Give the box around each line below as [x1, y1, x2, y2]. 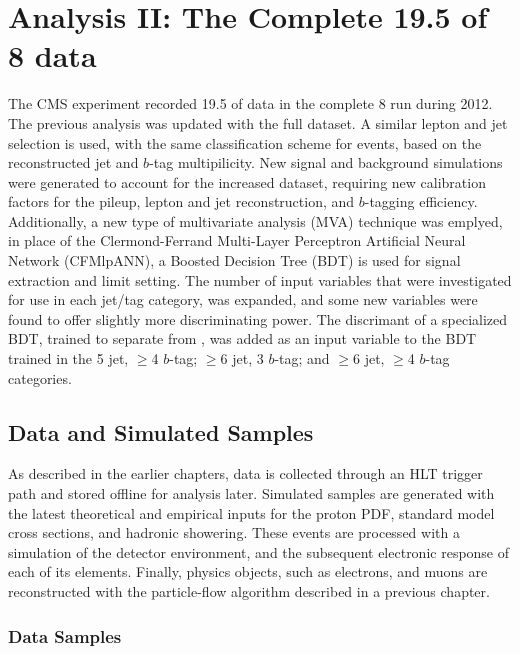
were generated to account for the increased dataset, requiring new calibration [8, 171, 486, 192]
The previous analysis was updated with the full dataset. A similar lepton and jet [8, 112, 508, 133]
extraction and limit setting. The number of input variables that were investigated [8, 269, 512, 290]
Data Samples [8, 623, 122, 648]
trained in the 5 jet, [8, 348, 129, 369]
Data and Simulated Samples [8, 416, 314, 447]
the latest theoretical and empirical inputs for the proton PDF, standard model [8, 502, 495, 523]
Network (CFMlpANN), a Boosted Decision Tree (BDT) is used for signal [8, 250, 461, 271]
